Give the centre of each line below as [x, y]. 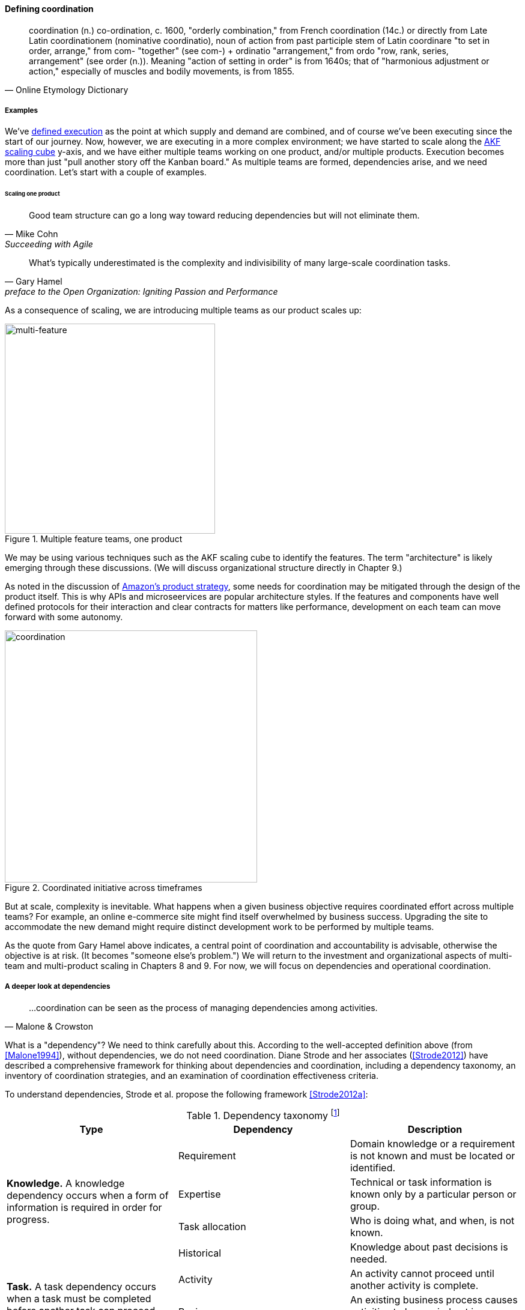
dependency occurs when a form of [88, 1196]
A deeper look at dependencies [58, 987]
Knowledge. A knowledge [66, 1184]
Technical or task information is [421, 1182]
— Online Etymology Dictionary [67, 89]
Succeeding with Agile [49, 244]
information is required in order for [84, 1208]
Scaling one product [32, 194]
